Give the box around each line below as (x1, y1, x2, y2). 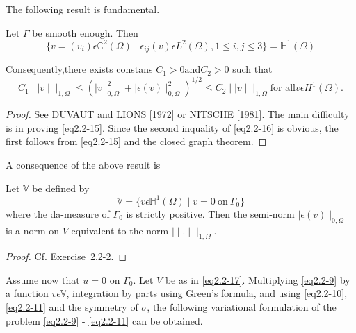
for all (270, 83, 296, 94)
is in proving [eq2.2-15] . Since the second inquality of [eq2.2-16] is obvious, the (6, 120, 339, 135)
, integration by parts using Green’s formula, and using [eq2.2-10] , (66, 286, 348, 300)
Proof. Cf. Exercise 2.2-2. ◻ (6, 249, 127, 264)
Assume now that (6, 272, 80, 287)
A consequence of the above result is (6, 157, 161, 172)
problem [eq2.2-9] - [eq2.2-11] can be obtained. (6, 313, 203, 327)
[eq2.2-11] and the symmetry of (6, 300, 138, 314)
